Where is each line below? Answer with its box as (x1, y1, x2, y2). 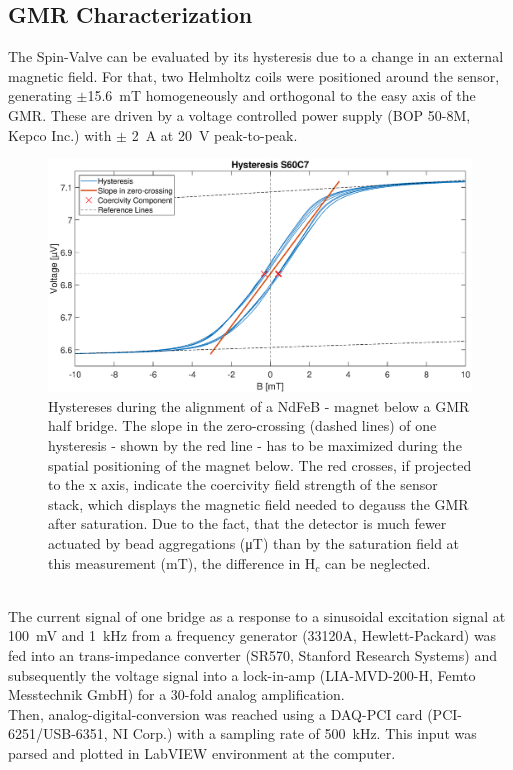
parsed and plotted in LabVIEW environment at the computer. (8, 742, 396, 763)
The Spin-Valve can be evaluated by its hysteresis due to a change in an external (8, 46, 504, 67)
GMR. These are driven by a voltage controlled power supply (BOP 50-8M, (8, 104, 471, 125)
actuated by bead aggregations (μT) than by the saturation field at (48, 533, 460, 554)
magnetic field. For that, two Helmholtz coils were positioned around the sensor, (8, 65, 500, 86)
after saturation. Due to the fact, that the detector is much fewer (48, 513, 447, 534)
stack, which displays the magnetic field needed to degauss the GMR (48, 493, 469, 514)
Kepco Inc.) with (8, 124, 112, 145)
